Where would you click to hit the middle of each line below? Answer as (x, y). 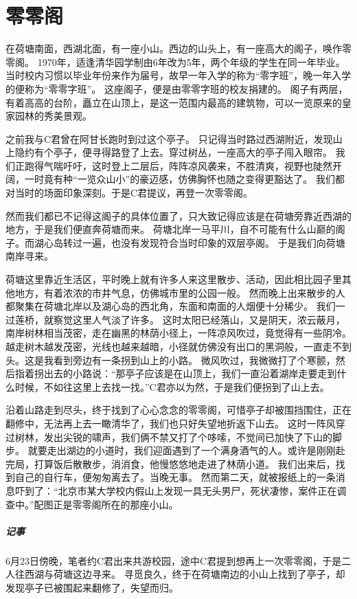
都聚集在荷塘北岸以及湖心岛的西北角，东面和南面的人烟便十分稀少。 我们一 (175, 306)
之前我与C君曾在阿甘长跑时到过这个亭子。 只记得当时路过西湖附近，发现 (169, 138)
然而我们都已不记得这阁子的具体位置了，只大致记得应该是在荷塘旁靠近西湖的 (178, 215)
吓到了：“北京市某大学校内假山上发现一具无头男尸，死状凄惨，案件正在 (176, 490)
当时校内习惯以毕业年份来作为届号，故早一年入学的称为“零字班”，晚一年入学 (178, 75)
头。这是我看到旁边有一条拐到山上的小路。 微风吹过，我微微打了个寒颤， (171, 360)
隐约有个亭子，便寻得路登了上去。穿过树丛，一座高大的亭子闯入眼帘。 (173, 152)
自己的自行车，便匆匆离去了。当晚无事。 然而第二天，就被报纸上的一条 (175, 477)
